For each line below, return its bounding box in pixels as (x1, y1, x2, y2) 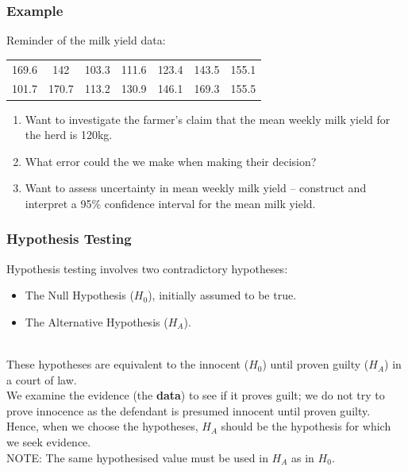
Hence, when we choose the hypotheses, (6, 418, 198, 434)
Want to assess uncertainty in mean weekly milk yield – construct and (25, 180, 367, 196)
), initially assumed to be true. (148, 287, 297, 303)
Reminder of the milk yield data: (6, 32, 166, 48)
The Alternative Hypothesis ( (25, 313, 168, 330)
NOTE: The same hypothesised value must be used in (6, 449, 268, 465)
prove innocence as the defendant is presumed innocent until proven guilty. (6, 402, 371, 419)
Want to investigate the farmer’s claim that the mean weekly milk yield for (25, 110, 391, 127)
